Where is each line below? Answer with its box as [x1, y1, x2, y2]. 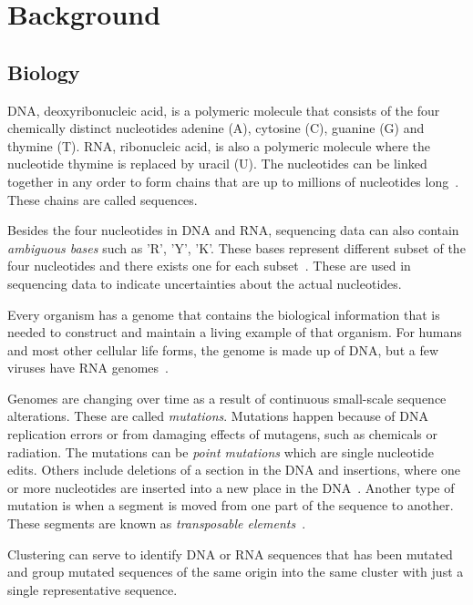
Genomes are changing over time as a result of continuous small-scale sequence [7, 388, 447, 407]
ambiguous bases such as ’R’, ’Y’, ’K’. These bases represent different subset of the [7, 238, 466, 257]
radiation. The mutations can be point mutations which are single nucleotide [7, 442, 434, 461]
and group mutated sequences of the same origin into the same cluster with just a [7, 562, 464, 581]
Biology [7, 57, 80, 86]
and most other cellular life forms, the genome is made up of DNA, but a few [7, 340, 439, 359]
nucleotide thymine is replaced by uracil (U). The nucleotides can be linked [7, 154, 427, 173]
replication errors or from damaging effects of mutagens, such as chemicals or [7, 425, 438, 444]
